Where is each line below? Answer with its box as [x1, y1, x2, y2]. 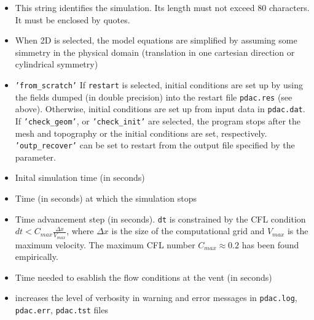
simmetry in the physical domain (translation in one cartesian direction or [15, 45, 295, 58]
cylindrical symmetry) [15, 58, 98, 70]
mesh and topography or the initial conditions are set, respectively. [15, 126, 267, 139]
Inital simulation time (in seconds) [15, 171, 145, 184]
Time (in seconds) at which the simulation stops [15, 192, 197, 205]
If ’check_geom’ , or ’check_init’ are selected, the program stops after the [15, 114, 301, 127]
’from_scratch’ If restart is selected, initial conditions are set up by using [15, 78, 303, 91]
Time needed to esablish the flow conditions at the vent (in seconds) [15, 270, 272, 283]
